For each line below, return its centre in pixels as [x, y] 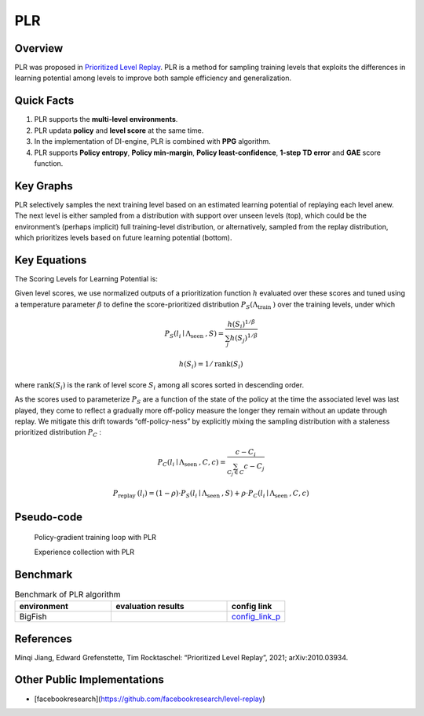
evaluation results [150, 607]
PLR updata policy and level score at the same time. [119, 130]
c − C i [246, 453]
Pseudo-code [48, 517]
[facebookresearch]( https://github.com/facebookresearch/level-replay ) [150, 699]
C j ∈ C [236, 473]
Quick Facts [44, 101]
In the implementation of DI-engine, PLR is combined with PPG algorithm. [152, 141]
